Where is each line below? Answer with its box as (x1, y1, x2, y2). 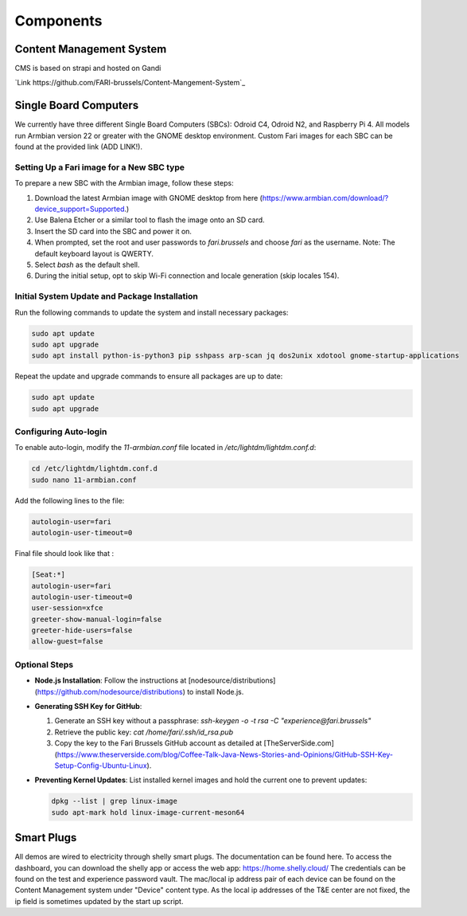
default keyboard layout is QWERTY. (34, 249, 154, 258)
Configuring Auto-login (14, 426, 107, 437)
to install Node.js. (187, 687, 244, 696)
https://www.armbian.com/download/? (262, 193, 389, 202)
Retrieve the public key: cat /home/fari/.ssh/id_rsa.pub (54, 727, 234, 737)
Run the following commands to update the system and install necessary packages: (14, 307, 289, 317)
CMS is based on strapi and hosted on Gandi (14, 64, 162, 73)
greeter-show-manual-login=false (31, 614, 162, 624)
